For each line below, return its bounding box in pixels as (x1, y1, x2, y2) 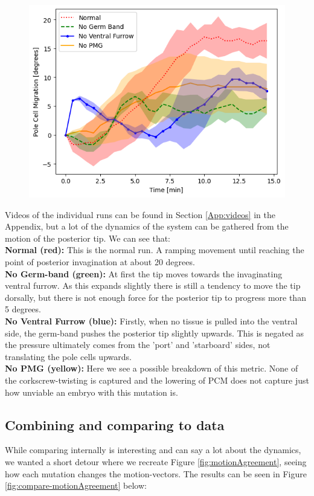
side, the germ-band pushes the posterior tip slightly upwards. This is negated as (5, 326, 304, 339)
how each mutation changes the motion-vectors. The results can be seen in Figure (5, 467, 307, 480)
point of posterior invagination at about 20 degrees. (5, 256, 195, 268)
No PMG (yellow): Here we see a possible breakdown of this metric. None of (5, 362, 298, 375)
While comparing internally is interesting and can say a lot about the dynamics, (5, 443, 301, 456)
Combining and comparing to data (5, 415, 225, 434)
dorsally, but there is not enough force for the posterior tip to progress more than (5, 291, 306, 303)
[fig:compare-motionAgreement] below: (5, 479, 147, 492)
